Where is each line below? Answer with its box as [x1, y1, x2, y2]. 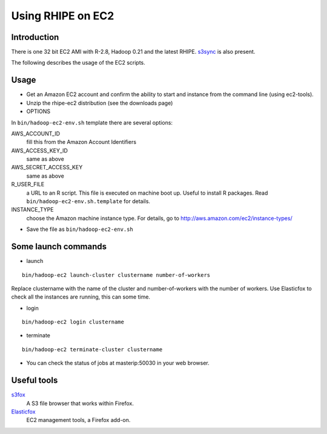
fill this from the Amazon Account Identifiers [26, 138, 136, 146]
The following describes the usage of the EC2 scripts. [11, 59, 145, 66]
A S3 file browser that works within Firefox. [26, 400, 134, 407]
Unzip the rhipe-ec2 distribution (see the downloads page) [26, 99, 173, 106]
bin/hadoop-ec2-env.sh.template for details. [26, 198, 151, 205]
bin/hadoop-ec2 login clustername [22, 319, 124, 326]
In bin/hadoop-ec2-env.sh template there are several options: [11, 118, 173, 126]
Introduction [11, 32, 59, 42]
